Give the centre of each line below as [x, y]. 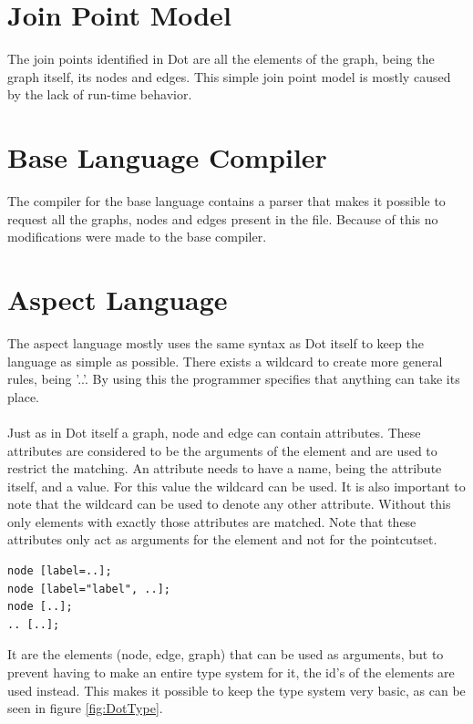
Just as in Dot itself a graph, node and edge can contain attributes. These [214, 432]
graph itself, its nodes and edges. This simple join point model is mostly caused [229, 76]
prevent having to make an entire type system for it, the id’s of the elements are [231, 672]
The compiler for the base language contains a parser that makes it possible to [226, 201]
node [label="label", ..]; [89, 589]
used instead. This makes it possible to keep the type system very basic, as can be [236, 690]
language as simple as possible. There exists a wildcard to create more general [225, 361]
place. [23, 396]
